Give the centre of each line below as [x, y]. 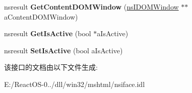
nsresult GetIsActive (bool [48, 33]
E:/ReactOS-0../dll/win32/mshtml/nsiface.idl [75, 84]
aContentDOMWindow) [41, 16]
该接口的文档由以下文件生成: [51, 67]
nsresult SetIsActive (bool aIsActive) [63, 50]
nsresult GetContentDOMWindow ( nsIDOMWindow [91, 7]
